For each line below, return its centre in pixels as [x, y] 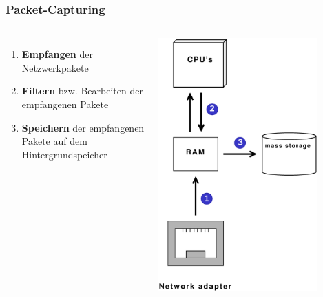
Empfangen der [57, 54]
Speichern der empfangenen [83, 127]
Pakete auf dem [54, 141]
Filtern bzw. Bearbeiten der [82, 91]
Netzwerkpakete [55, 67]
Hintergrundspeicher [64, 154]
